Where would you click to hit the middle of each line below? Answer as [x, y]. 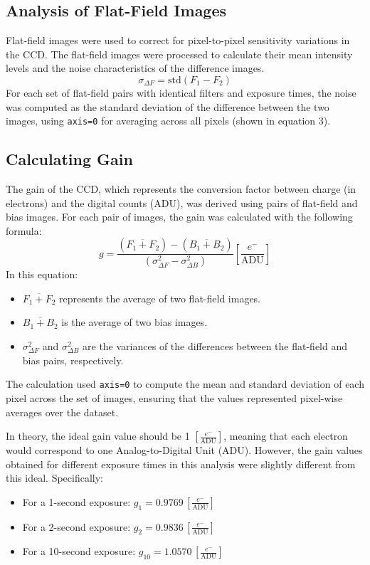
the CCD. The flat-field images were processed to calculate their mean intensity [179, 54]
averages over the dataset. [62, 412]
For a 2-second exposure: [76, 526]
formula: [24, 230]
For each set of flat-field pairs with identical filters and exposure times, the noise [181, 92]
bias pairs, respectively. [73, 360]
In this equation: [42, 274]
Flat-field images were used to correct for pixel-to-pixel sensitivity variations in [178, 40]
